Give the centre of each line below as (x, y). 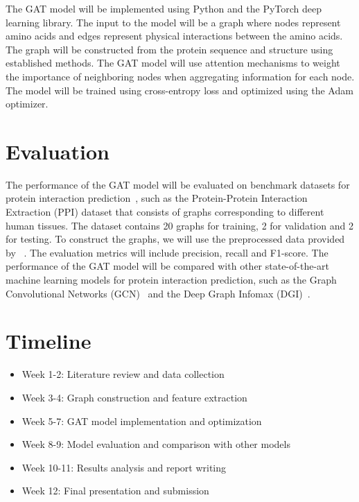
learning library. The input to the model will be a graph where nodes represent (173, 22)
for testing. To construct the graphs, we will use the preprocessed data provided (175, 239)
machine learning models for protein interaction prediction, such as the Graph (171, 280)
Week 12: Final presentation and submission (115, 491)
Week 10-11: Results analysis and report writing (124, 467)
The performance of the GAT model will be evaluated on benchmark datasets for (178, 184)
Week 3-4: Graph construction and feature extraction (134, 397)
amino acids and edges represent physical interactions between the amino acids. (174, 36)
